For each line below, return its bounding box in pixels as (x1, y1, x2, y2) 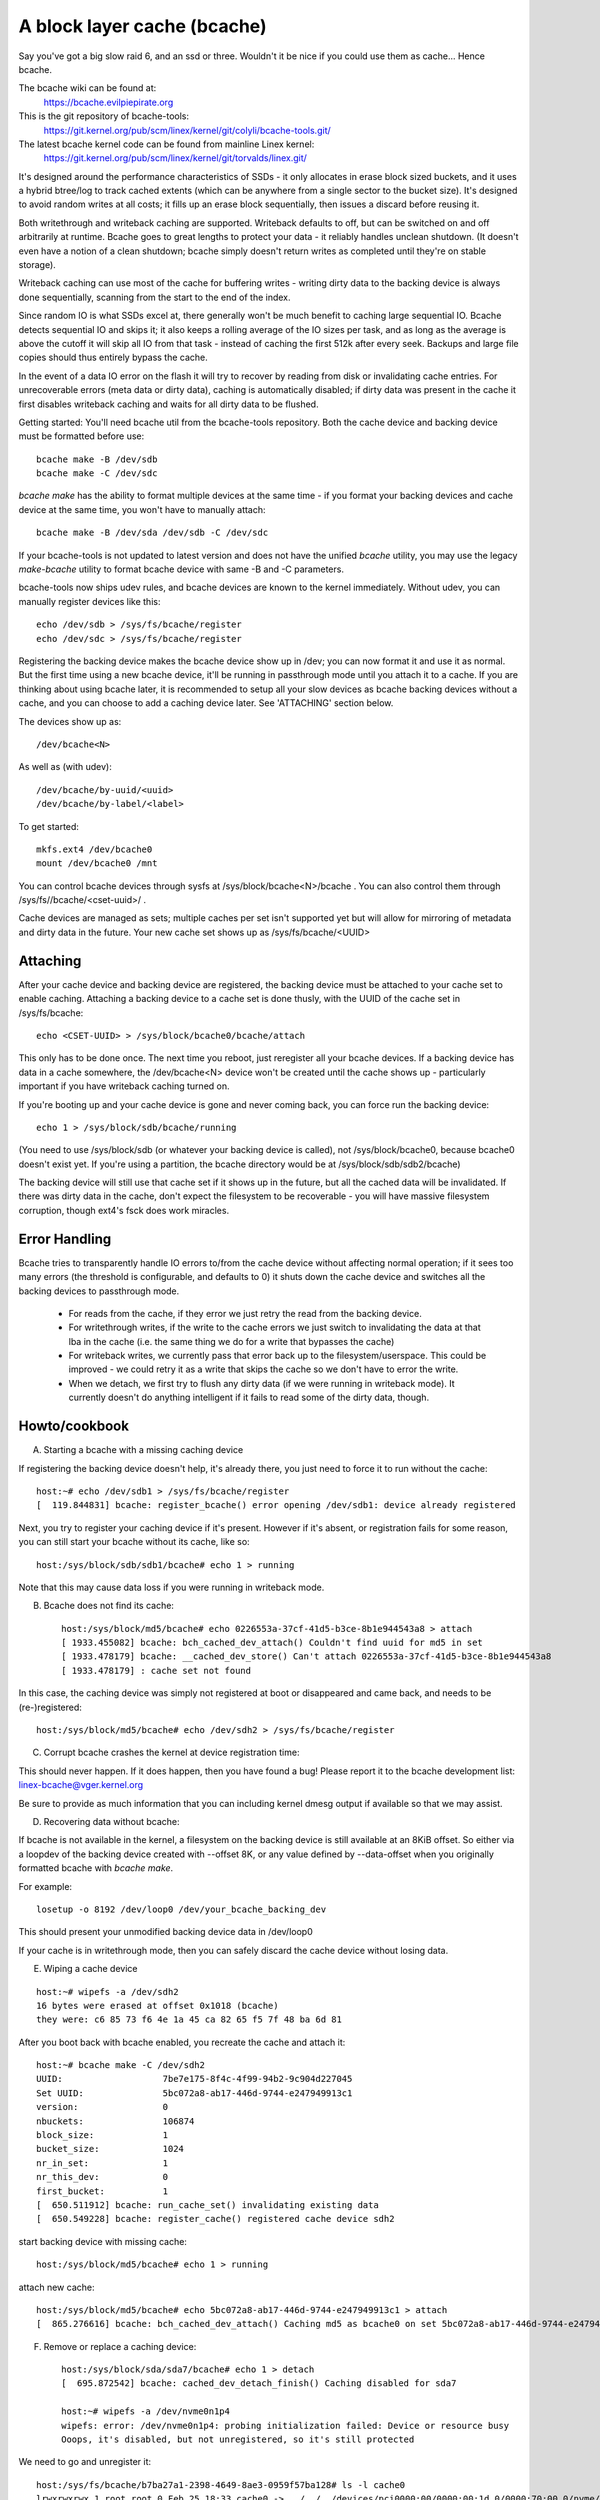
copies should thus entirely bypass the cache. (18, 351, 209, 364)
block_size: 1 (36, 2130, 169, 2141)
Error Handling (18, 1230, 112, 1247)
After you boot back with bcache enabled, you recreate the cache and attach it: (18, 2036, 346, 2048)
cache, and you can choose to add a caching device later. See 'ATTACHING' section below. (18, 697, 394, 709)
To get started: (18, 820, 80, 832)
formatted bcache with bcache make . (18, 1862, 174, 1874)
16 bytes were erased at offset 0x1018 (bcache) (36, 2000, 279, 2011)
